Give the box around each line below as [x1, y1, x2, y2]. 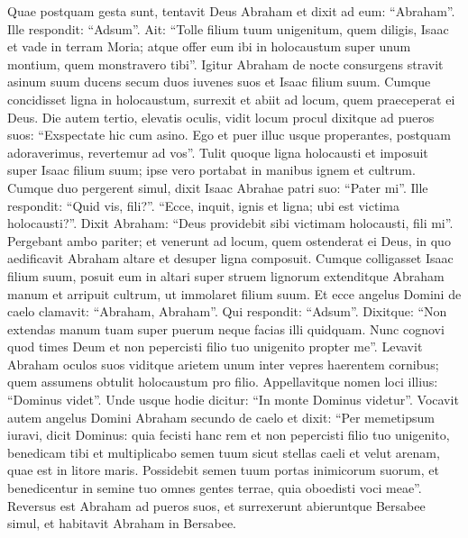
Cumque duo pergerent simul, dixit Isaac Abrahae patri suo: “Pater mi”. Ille [7, 178, 428, 196]
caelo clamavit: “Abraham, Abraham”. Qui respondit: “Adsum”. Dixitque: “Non [7, 302, 447, 321]
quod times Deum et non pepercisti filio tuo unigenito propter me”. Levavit [7, 337, 423, 356]
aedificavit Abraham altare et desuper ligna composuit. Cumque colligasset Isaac [7, 249, 454, 268]
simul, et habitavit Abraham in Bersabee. [7, 514, 236, 533]
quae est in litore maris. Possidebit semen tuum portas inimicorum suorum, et [7, 460, 439, 479]
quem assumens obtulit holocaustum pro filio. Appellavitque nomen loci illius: [7, 372, 438, 391]
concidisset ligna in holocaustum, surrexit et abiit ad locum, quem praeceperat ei [7, 89, 455, 108]
